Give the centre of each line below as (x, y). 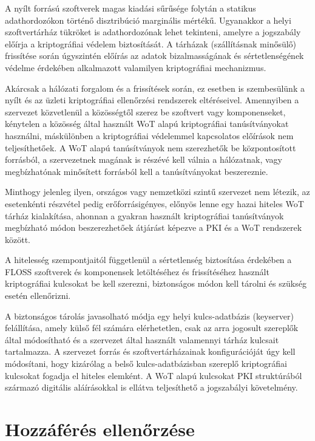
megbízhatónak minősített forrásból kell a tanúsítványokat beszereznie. (137, 171)
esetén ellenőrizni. (38, 296)
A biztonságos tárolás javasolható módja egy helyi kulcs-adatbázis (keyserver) (149, 316)
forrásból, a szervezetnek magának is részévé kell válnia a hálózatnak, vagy (144, 159)
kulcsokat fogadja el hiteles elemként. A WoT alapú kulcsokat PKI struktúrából (154, 375)
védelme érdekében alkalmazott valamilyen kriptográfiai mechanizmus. (136, 67)
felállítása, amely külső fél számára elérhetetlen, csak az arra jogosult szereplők (152, 328)
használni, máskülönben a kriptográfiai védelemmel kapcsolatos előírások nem (149, 135)
